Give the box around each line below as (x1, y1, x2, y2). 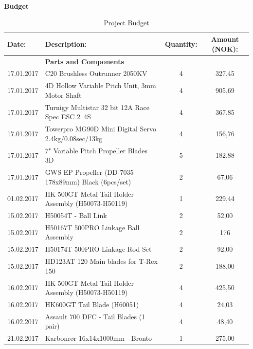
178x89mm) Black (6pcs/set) (45, 176, 131, 186)
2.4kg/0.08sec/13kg (45, 133, 103, 143)
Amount (211, 34, 239, 44)
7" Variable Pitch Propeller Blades (45, 145, 147, 155)
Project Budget (104, 17, 149, 27)
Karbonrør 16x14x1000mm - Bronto (45, 333, 152, 343)
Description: (45, 38, 87, 49)
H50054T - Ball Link (45, 210, 107, 220)
